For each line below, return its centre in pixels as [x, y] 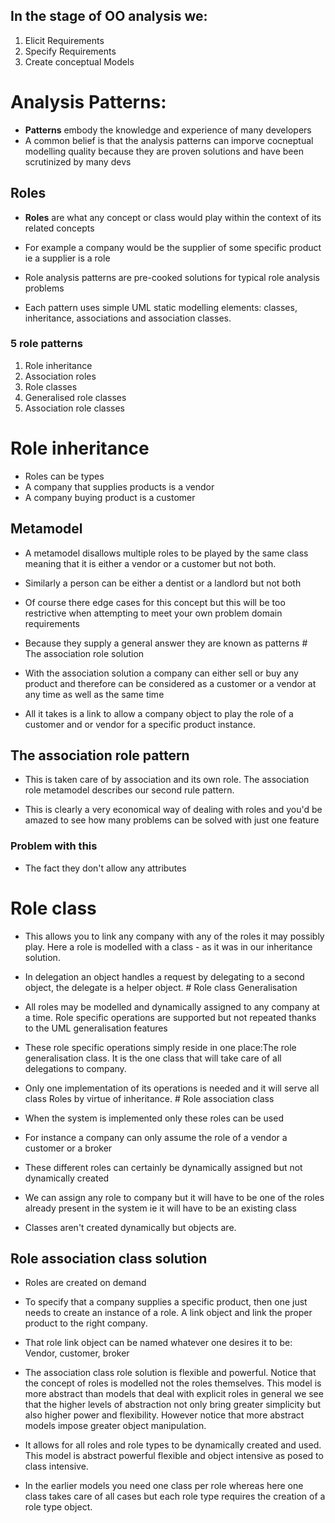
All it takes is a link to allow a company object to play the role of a [159, 713]
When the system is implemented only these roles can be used [154, 1118]
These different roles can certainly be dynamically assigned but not [163, 1167]
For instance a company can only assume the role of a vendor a [156, 1137]
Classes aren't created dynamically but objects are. [130, 1227]
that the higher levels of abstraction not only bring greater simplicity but [173, 1405]
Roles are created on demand [85, 1283]
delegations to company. [75, 1068]
